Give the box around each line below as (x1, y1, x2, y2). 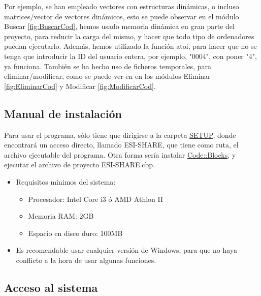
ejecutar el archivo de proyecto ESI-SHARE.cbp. (4, 159, 155, 170)
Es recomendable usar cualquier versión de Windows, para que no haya (16, 245, 237, 255)
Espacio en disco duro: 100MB (28, 227, 123, 238)
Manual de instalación (4, 105, 122, 121)
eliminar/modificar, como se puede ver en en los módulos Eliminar (4, 71, 211, 81)
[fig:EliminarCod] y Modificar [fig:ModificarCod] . (4, 80, 156, 91)
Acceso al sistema (4, 279, 98, 295)
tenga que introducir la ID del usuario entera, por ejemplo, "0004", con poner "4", (4, 50, 257, 61)
